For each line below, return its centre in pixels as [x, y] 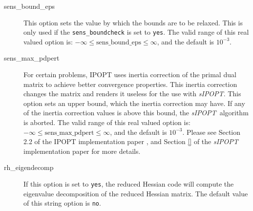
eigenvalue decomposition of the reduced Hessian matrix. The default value [136, 193]
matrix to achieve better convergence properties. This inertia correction [130, 84]
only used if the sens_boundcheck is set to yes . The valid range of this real [136, 32]
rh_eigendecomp [29, 167]
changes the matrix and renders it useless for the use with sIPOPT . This [132, 94]
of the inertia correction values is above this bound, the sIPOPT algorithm [136, 113]
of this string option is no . [62, 203]
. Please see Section [211, 132]
